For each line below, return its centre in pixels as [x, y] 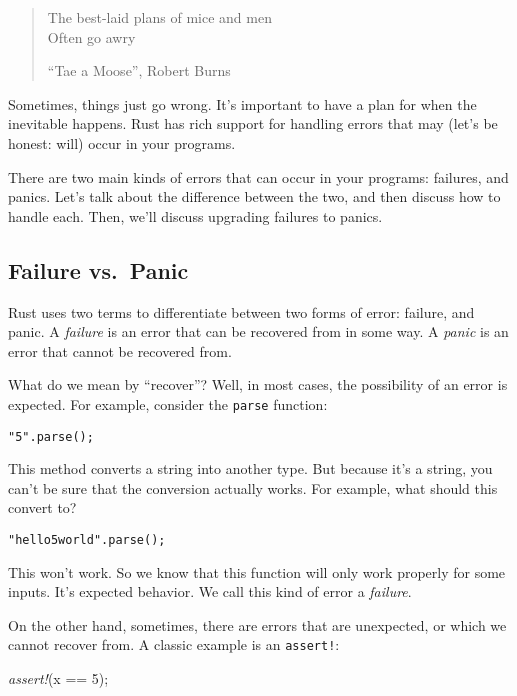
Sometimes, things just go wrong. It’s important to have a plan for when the [242, 103]
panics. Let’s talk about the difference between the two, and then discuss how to [254, 196]
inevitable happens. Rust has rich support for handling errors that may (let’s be [253, 123]
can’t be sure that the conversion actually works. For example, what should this [253, 487]
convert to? [42, 507]
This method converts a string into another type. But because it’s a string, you [250, 468]
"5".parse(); [51, 436]
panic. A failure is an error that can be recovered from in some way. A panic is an [258, 331]
